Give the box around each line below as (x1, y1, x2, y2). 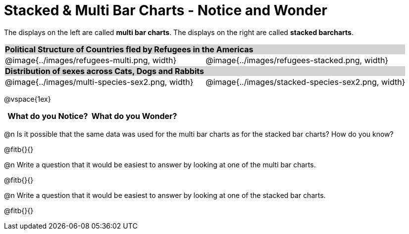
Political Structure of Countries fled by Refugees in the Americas (5, 44, 254, 54)
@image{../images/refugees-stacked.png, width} (205, 55, 389, 65)
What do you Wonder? (91, 111, 177, 121)
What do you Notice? (7, 111, 88, 121)
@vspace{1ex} (4, 94, 51, 103)
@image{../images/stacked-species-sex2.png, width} (205, 77, 406, 87)
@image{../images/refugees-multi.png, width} (5, 55, 177, 65)
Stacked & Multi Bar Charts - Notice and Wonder (4, 2, 327, 19)
